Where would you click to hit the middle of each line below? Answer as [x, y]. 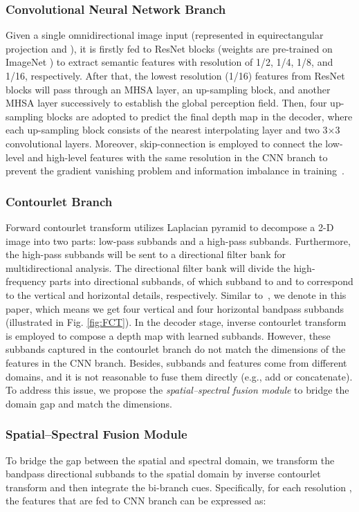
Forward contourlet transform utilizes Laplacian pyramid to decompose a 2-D [170, 227]
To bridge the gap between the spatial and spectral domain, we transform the [170, 460]
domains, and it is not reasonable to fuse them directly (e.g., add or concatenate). [179, 376]
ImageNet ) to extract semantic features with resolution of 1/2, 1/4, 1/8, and [169, 62]
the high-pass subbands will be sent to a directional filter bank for [146, 254]
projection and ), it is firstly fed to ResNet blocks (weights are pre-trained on [169, 48]
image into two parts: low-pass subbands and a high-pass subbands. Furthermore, [178, 240]
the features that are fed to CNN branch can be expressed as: [136, 501]
